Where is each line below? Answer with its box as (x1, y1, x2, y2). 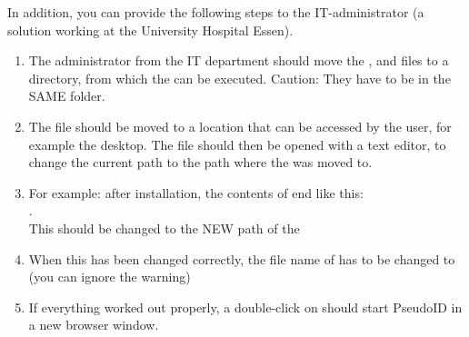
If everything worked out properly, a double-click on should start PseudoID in (28, 297, 463, 316)
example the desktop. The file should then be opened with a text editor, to (28, 134, 446, 154)
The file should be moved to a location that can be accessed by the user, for (28, 116, 452, 135)
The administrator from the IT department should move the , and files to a (28, 51, 449, 70)
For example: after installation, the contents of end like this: (28, 183, 364, 202)
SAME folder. (28, 86, 105, 105)
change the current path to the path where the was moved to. (28, 153, 373, 172)
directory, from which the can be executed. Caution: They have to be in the (28, 68, 451, 87)
